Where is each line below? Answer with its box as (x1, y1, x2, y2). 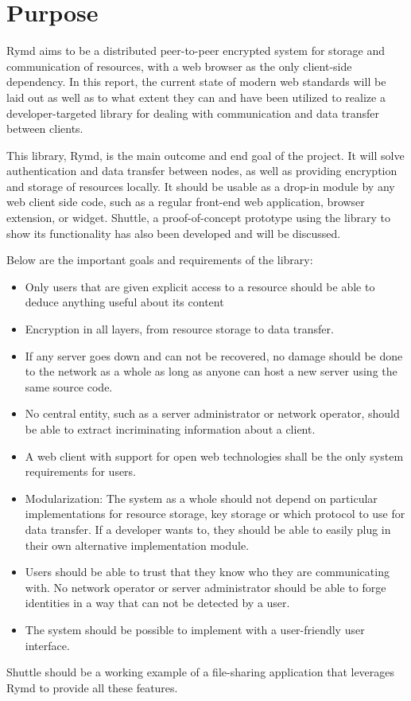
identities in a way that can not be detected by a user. (25, 594, 290, 611)
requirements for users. (25, 463, 137, 480)
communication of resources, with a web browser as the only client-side (6, 57, 352, 74)
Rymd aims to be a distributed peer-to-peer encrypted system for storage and (6, 42, 386, 59)
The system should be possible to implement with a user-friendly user (25, 621, 365, 637)
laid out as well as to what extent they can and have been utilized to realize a (6, 88, 386, 105)
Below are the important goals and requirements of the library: (6, 251, 313, 268)
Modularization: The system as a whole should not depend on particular (25, 489, 378, 506)
